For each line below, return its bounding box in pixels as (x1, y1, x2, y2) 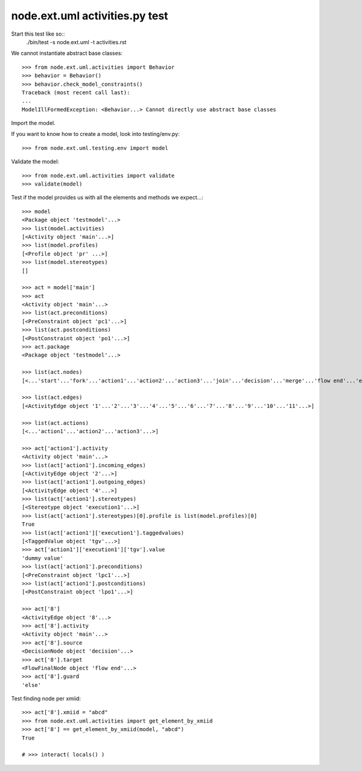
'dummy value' (22, 555, 63, 561)
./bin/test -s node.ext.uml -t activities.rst (26, 38, 127, 45)
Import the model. (11, 120, 56, 127)
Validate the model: (11, 158, 60, 166)
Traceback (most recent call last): (22, 89, 130, 96)
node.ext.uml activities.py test (11, 9, 168, 22)
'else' (22, 682, 42, 688)
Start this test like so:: (11, 30, 65, 37)
